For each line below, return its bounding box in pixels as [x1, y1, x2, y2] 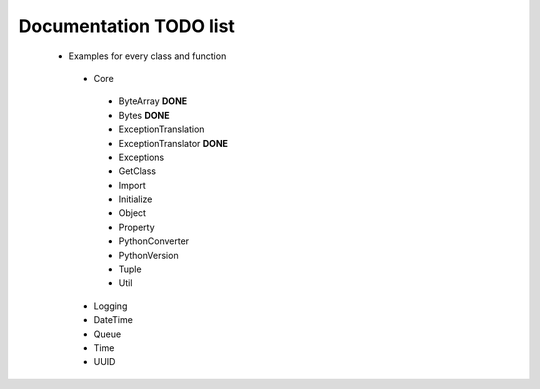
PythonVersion [118, 249, 179, 261]
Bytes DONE [118, 109, 170, 121]
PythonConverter [118, 235, 190, 247]
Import [118, 179, 147, 191]
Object [118, 207, 147, 219]
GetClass [118, 165, 157, 177]
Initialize [118, 193, 153, 205]
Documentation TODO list [18, 15, 235, 37]
